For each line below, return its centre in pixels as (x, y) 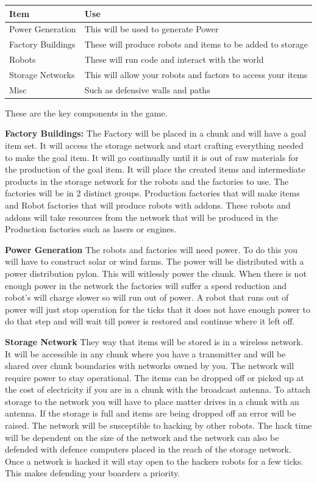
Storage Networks (42, 74)
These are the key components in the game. (86, 113)
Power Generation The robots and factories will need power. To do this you (151, 249)
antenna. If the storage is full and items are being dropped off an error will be (151, 413)
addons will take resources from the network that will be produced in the (141, 217)
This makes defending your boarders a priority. (93, 473)
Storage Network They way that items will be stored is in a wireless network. (154, 341)
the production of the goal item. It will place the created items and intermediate (155, 169)
